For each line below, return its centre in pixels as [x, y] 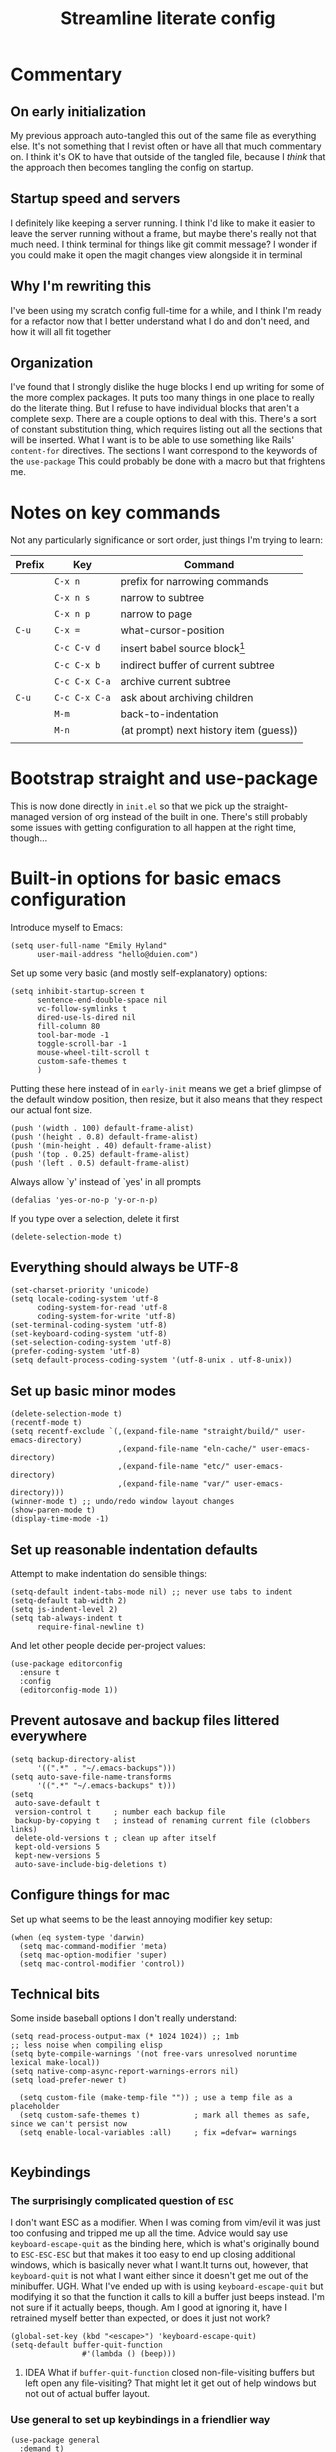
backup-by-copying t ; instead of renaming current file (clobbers [162, 1820]
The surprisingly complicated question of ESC [122, 2200]
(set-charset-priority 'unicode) [80, 1290]
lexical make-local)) [55, 2063]
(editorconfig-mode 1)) [68, 1690]
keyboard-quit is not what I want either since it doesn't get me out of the [159, 2276]
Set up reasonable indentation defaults [134, 1549]
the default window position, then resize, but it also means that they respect [166, 1099]
